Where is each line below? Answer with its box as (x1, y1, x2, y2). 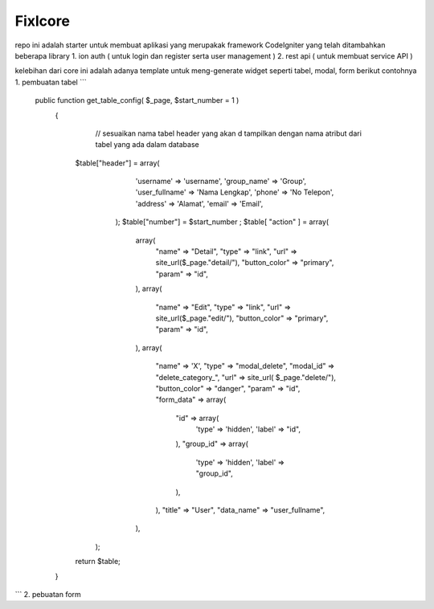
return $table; (75, 557, 121, 566)
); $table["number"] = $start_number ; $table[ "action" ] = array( (115, 217, 330, 227)
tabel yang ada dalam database (95, 140, 200, 149)
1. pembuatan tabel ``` (14, 77, 88, 87)
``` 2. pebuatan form (14, 590, 82, 599)
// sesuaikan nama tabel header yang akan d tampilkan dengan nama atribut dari (95, 129, 362, 138)
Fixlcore (14, 12, 70, 30)
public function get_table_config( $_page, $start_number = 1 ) (35, 96, 240, 105)
